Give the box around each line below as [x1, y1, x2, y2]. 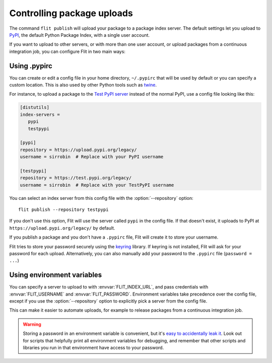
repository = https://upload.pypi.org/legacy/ [20, 147, 137, 153]
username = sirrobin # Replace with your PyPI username [20, 154, 164, 160]
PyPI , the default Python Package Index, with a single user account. [9, 32, 150, 38]
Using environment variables [9, 271, 102, 279]
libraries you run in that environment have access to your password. [23, 345, 164, 351]
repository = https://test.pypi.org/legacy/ [20, 175, 132, 181]
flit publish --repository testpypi [18, 207, 109, 212]
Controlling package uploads [9, 8, 133, 19]
